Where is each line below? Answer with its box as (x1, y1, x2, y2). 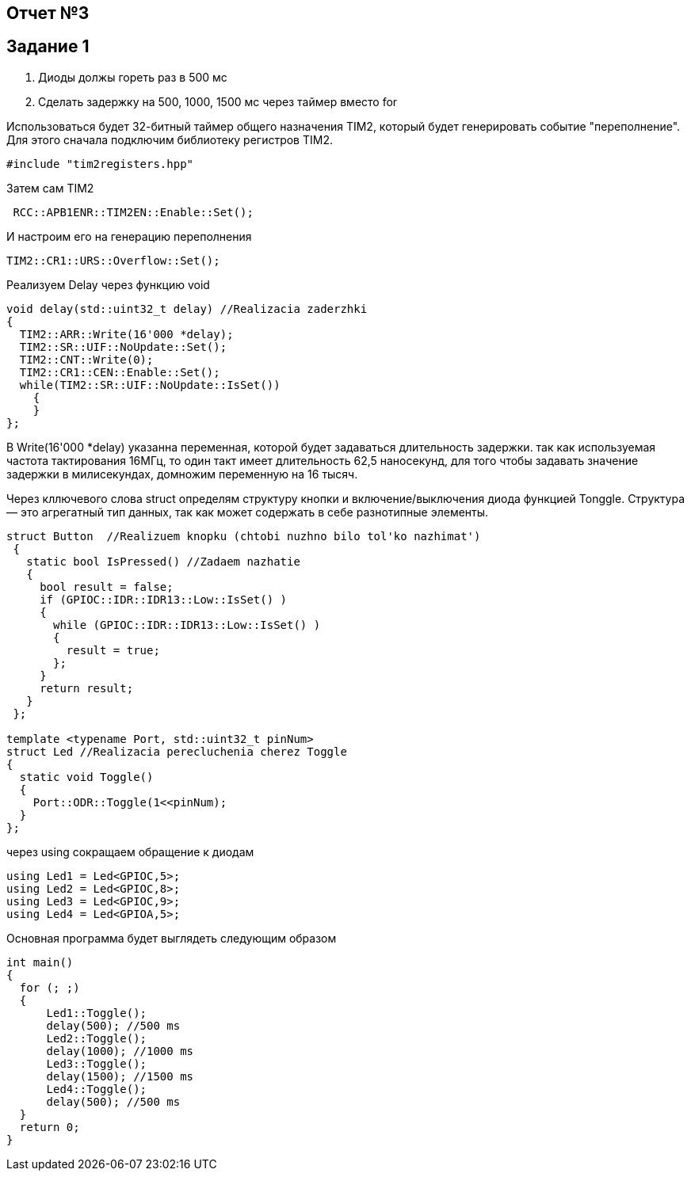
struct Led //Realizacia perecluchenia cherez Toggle (6, 745, 347, 758)
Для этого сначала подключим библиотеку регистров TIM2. (6, 132, 333, 147)
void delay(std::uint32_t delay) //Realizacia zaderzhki (6, 302, 368, 315)
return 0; (19, 1120, 80, 1133)
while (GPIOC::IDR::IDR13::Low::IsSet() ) (53, 618, 321, 631)
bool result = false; (40, 580, 174, 593)
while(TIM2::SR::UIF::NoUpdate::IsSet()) (19, 378, 281, 391)
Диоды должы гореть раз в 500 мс (38, 70, 227, 84)
